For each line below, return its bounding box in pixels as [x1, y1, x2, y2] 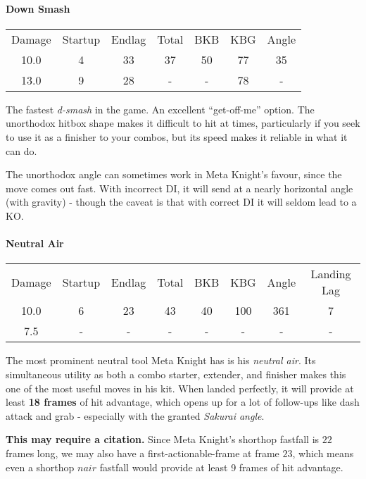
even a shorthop [6, 459, 75, 474]
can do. [6, 143, 37, 158]
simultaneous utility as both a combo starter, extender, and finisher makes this [6, 366, 346, 381]
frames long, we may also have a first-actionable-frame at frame [6, 445, 279, 460]
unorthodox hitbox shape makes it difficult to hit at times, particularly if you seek [6, 116, 360, 130]
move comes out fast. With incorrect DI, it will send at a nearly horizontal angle [6, 180, 353, 195]
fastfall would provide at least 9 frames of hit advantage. [99, 459, 343, 474]
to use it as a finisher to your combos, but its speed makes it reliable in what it [6, 129, 348, 144]
